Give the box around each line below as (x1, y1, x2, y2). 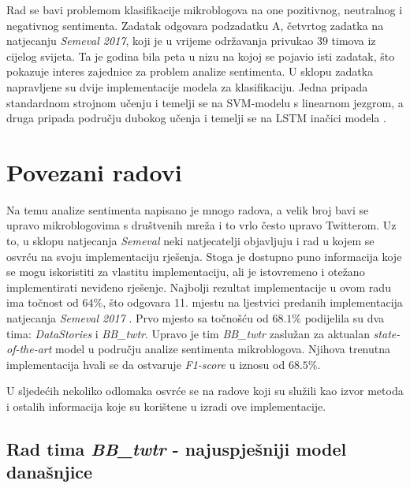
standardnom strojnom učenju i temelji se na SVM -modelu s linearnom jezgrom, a (6, 94, 404, 110)
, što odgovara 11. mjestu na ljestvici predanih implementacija (102, 294, 403, 311)
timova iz (331, 32, 376, 49)
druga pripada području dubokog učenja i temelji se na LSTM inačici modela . (6, 110, 386, 126)
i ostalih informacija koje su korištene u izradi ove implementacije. (6, 398, 326, 414)
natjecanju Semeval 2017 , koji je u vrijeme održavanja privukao (6, 32, 314, 49)
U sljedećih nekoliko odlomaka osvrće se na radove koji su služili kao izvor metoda (6, 382, 404, 399)
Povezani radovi (6, 155, 182, 188)
